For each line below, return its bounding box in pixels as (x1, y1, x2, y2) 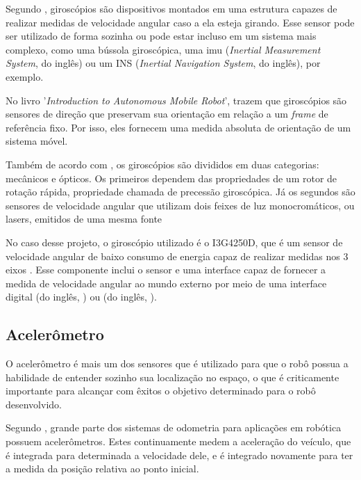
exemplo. (6, 69, 44, 83)
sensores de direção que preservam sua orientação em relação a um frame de (6, 106, 328, 121)
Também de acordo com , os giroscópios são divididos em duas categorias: (6, 157, 319, 171)
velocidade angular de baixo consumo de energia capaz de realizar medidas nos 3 (6, 248, 349, 263)
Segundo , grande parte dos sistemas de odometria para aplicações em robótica (6, 420, 342, 435)
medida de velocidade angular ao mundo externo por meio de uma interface (6, 275, 327, 290)
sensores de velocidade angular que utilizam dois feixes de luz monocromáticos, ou (6, 198, 355, 212)
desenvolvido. (6, 397, 62, 411)
